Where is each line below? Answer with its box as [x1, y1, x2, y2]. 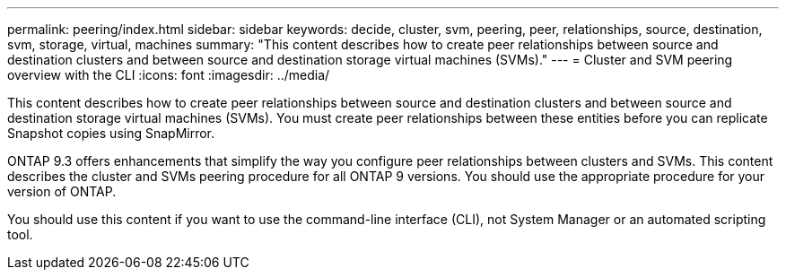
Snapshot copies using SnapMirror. [7, 126, 215, 141]
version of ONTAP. [7, 184, 117, 199]
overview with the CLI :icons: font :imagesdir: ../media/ [7, 67, 330, 82]
